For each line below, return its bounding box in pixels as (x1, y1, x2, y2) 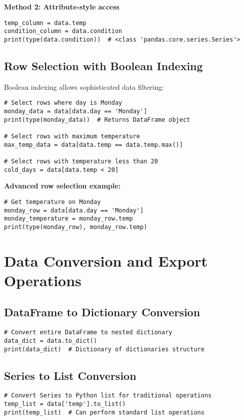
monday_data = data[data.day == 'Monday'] (4, 108, 147, 115)
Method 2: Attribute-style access (4, 2, 119, 12)
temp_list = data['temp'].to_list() (4, 400, 126, 408)
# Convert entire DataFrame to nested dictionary (4, 329, 172, 336)
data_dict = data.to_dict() (4, 337, 97, 344)
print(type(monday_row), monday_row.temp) (4, 223, 147, 231)
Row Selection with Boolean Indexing (4, 58, 203, 73)
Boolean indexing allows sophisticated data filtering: (4, 81, 164, 92)
